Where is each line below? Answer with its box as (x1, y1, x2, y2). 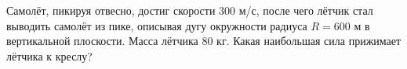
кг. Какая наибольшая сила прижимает (216, 33, 402, 49)
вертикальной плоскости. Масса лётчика (6, 33, 198, 49)
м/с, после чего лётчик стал (238, 2, 373, 18)
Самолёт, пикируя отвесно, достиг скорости (6, 2, 216, 18)
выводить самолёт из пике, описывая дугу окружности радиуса (6, 17, 307, 33)
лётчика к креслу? (6, 47, 93, 64)
